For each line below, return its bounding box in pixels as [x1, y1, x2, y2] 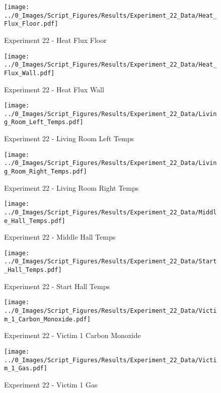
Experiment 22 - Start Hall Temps [4, 280, 110, 291]
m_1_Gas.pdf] [4, 365, 47, 372]
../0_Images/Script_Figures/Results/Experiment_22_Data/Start [4, 258, 217, 265]
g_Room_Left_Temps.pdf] [4, 119, 84, 126]
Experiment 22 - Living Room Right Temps [4, 182, 139, 193]
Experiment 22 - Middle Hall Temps [4, 232, 116, 242]
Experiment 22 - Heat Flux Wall [4, 84, 104, 94]
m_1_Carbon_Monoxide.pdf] [4, 315, 91, 323]
